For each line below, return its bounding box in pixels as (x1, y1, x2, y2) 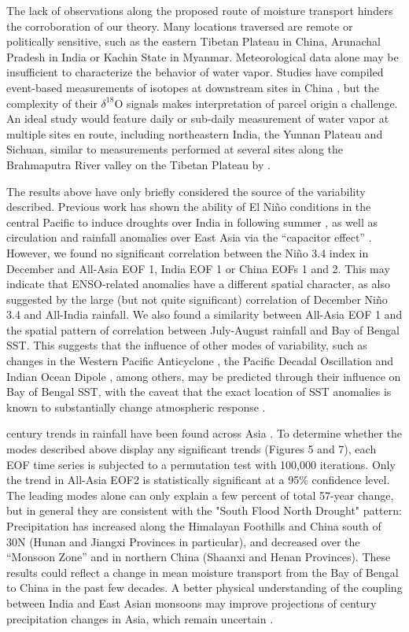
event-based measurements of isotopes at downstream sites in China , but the (6, 79, 379, 95)
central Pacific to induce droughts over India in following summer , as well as (6, 213, 378, 230)
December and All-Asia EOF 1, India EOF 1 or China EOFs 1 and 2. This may (6, 260, 390, 276)
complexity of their (6, 94, 98, 111)
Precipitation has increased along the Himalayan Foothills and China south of (6, 518, 381, 534)
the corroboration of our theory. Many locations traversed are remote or (6, 17, 353, 34)
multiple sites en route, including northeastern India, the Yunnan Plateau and (6, 125, 383, 142)
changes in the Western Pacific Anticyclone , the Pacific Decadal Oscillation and (6, 353, 394, 369)
